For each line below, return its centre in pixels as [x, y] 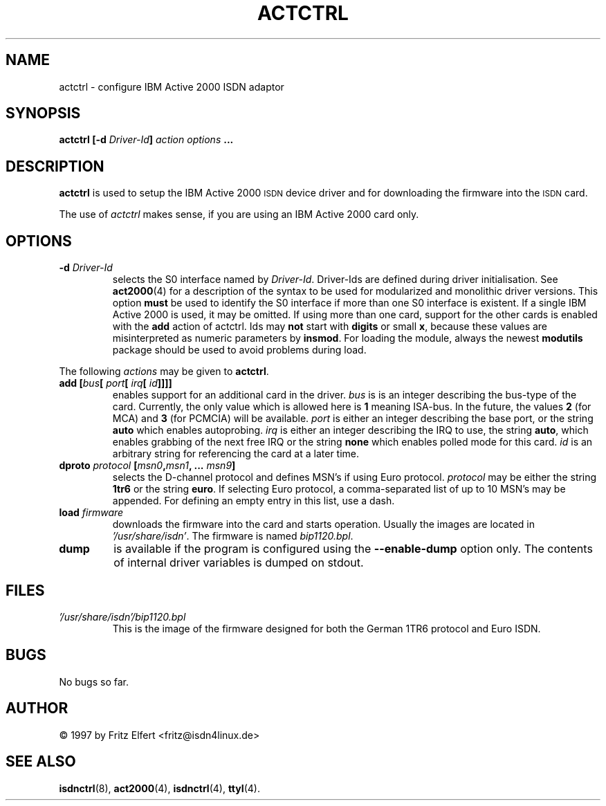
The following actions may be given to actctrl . [164, 372]
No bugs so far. [94, 681]
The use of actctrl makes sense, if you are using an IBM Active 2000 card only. [239, 214]
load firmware [91, 513]
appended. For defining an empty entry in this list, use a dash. [254, 501]
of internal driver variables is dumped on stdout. [239, 563]
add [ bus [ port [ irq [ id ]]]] [116, 383]
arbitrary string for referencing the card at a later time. [236, 454]
